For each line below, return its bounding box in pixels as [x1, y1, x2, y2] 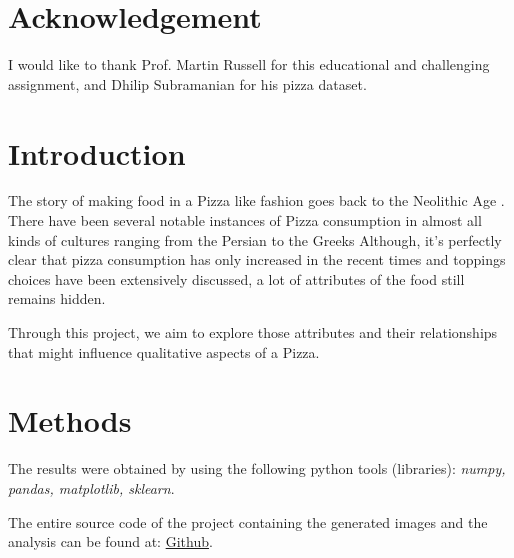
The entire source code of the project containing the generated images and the [8, 511, 488, 532]
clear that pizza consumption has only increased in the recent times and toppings [8, 249, 506, 270]
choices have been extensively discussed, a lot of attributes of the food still [8, 268, 465, 289]
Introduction [8, 132, 186, 173]
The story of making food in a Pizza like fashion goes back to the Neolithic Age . [8, 190, 505, 211]
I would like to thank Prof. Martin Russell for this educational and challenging [8, 54, 490, 75]
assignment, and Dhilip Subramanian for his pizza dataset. [8, 73, 367, 94]
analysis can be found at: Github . [8, 531, 213, 552]
